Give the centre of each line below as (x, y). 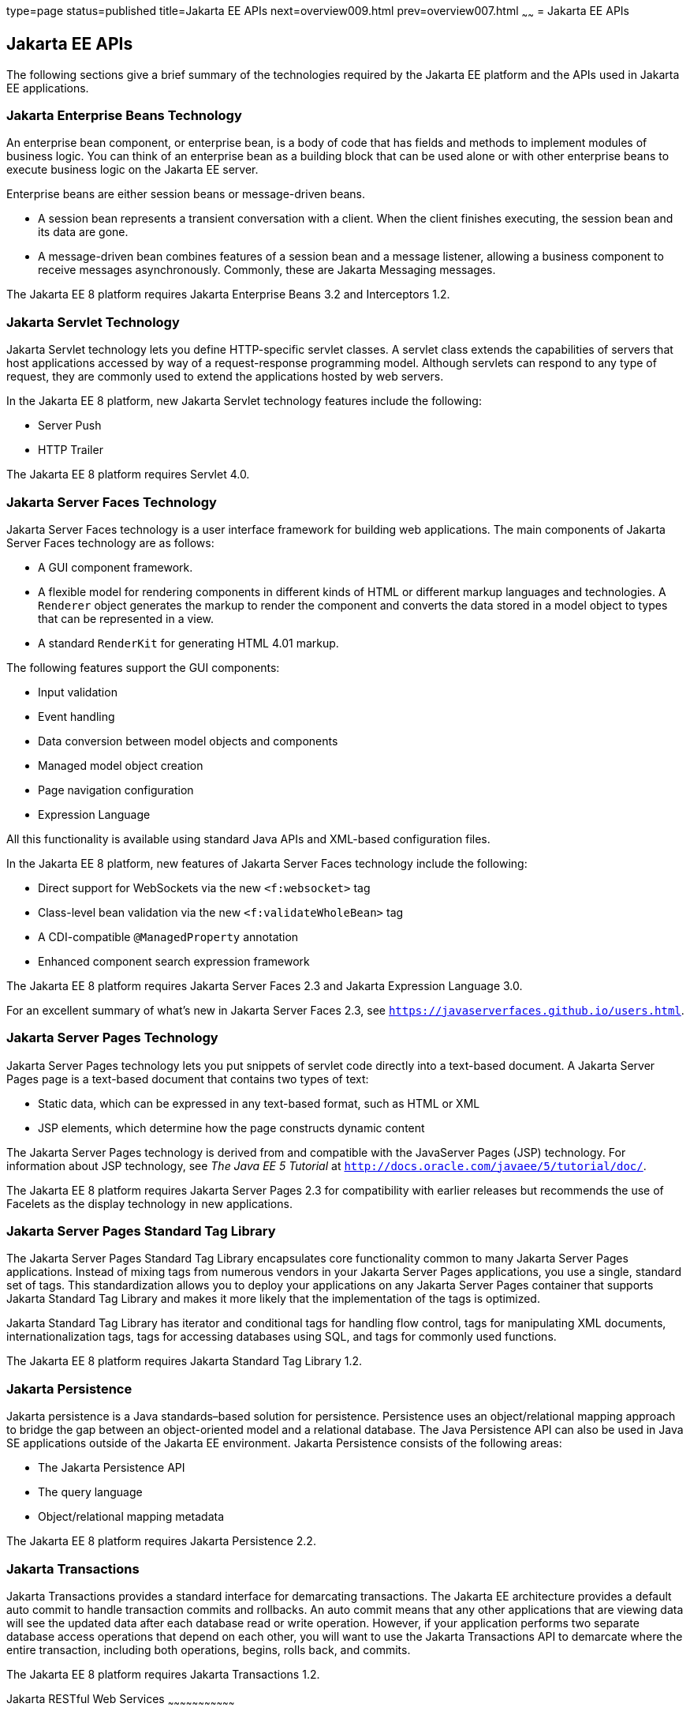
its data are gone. (83, 232)
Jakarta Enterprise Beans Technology (124, 116)
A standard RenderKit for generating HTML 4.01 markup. (188, 643)
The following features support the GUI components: (143, 667)
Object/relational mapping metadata (131, 1517)
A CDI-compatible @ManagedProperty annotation (168, 936)
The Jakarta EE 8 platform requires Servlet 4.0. (128, 475)
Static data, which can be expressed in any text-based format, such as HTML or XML (259, 1103)
